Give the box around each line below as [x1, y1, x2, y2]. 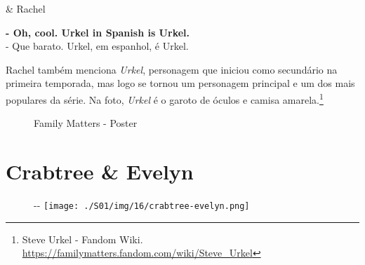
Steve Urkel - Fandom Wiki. [22, 231, 143, 246]
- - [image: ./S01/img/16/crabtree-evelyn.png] [34, 197, 250, 212]
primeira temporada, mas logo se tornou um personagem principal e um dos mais [6, 76, 355, 90]
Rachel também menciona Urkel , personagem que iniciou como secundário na [6, 62, 338, 76]
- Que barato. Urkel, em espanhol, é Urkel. [6, 39, 189, 53]
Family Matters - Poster [34, 116, 138, 130]
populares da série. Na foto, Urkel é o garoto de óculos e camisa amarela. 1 [6, 90, 324, 107]
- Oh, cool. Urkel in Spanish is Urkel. [6, 25, 190, 39]
